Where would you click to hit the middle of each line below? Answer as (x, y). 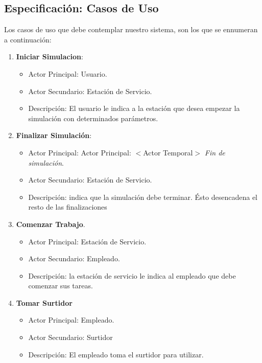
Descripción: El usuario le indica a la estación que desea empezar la (134, 108)
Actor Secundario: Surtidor (70, 337)
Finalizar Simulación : (54, 135)
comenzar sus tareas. (61, 286)
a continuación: (28, 39)
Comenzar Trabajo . (51, 224)
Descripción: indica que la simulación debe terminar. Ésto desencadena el (143, 197)
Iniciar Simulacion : (50, 56)
